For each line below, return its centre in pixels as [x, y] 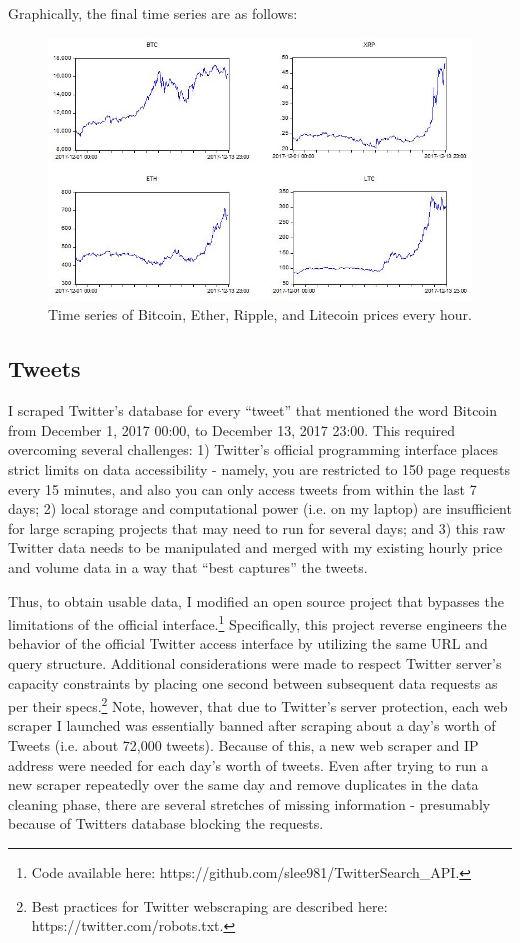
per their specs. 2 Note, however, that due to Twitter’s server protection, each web [258, 704]
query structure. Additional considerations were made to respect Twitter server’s [255, 662]
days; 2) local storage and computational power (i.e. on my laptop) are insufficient [260, 508]
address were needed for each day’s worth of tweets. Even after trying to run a [248, 764]
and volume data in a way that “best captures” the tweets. [188, 566]
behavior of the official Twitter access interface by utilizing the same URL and [248, 643]
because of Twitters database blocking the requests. [166, 823]
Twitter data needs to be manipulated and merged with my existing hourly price [255, 547]
